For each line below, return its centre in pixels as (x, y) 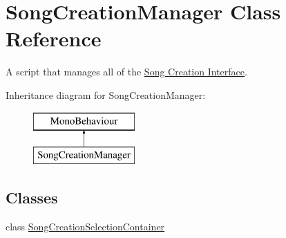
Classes (32, 198)
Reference (54, 38)
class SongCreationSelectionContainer (85, 226)
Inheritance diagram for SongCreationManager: (106, 94)
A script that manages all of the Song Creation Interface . (126, 72)
